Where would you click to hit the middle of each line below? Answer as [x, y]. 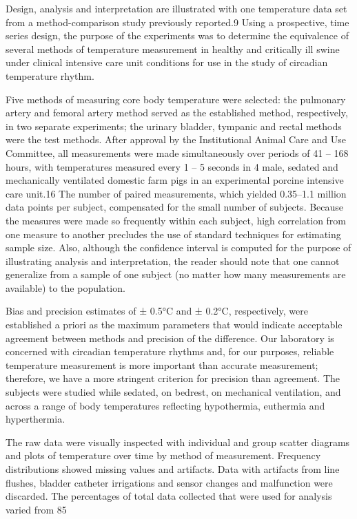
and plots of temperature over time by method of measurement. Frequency [163, 455]
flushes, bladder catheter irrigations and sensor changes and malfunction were [169, 482]
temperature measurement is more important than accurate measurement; [162, 364]
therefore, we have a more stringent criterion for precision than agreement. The [173, 378]
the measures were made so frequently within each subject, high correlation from [176, 220]
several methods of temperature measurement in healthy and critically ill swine [173, 49]
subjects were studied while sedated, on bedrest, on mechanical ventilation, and [173, 392]
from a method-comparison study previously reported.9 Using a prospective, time [177, 22]
